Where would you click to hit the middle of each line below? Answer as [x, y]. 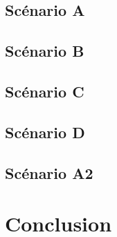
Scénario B [45, 51]
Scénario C [45, 91]
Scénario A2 [49, 172]
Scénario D [45, 132]
